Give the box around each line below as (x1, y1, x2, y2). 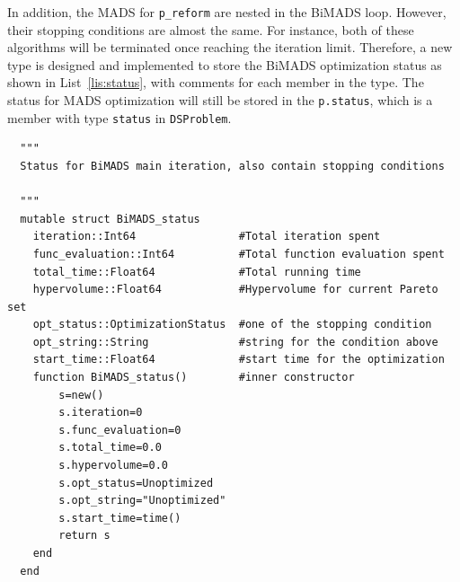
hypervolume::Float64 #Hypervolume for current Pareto (32, 283, 438, 296)
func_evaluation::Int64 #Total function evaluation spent (32, 247, 445, 260)
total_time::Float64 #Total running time (32, 265, 361, 278)
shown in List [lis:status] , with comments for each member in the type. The (7, 73, 424, 92)
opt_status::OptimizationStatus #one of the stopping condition (32, 318, 432, 331)
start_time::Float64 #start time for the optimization (32, 353, 445, 366)
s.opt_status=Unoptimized (58, 476, 214, 489)
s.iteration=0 (58, 406, 143, 419)
